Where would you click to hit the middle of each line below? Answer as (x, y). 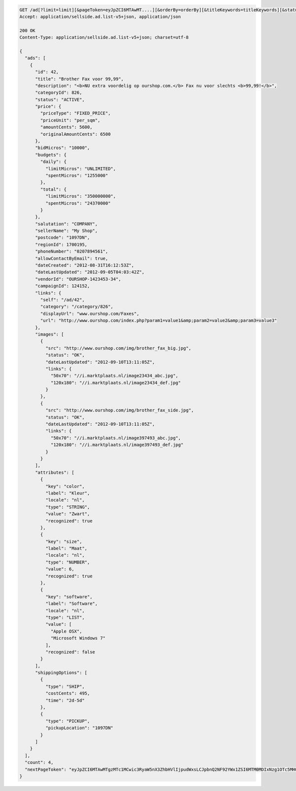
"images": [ (50, 334)
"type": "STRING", (68, 507)
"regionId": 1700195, (61, 245)
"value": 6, (60, 569)
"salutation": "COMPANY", (67, 224)
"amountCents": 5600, (66, 127)
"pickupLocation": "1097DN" (79, 728)
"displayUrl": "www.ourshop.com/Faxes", (90, 314)
